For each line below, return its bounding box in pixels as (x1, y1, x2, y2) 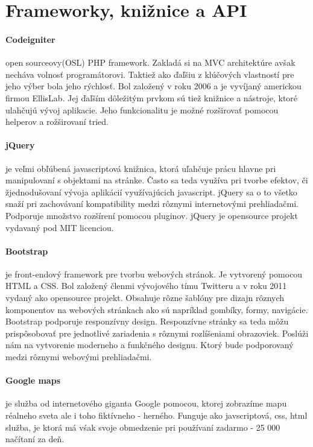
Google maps (5, 374, 60, 387)
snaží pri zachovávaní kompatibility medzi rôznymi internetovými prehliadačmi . (5, 197, 299, 210)
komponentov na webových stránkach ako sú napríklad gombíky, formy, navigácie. (5, 303, 308, 315)
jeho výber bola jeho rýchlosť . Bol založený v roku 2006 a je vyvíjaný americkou (5, 80, 302, 92)
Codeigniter (5, 33, 55, 45)
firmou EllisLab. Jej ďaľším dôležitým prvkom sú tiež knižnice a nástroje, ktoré (5, 91, 298, 104)
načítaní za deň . (5, 433, 65, 445)
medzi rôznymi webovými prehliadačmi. (5, 350, 152, 363)
